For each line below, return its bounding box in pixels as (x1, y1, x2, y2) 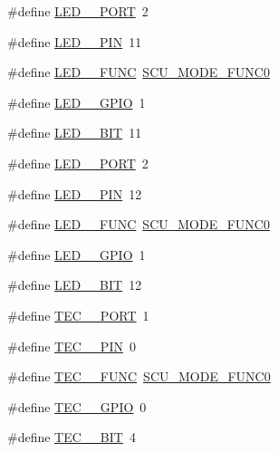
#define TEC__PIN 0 (7, 336, 136, 355)
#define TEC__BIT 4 (7, 428, 136, 447)
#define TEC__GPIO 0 (7, 397, 147, 416)
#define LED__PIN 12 (7, 184, 142, 203)
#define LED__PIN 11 (7, 32, 142, 51)
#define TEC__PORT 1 (7, 305, 149, 324)
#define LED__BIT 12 (7, 275, 142, 294)
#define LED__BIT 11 (7, 123, 142, 142)
